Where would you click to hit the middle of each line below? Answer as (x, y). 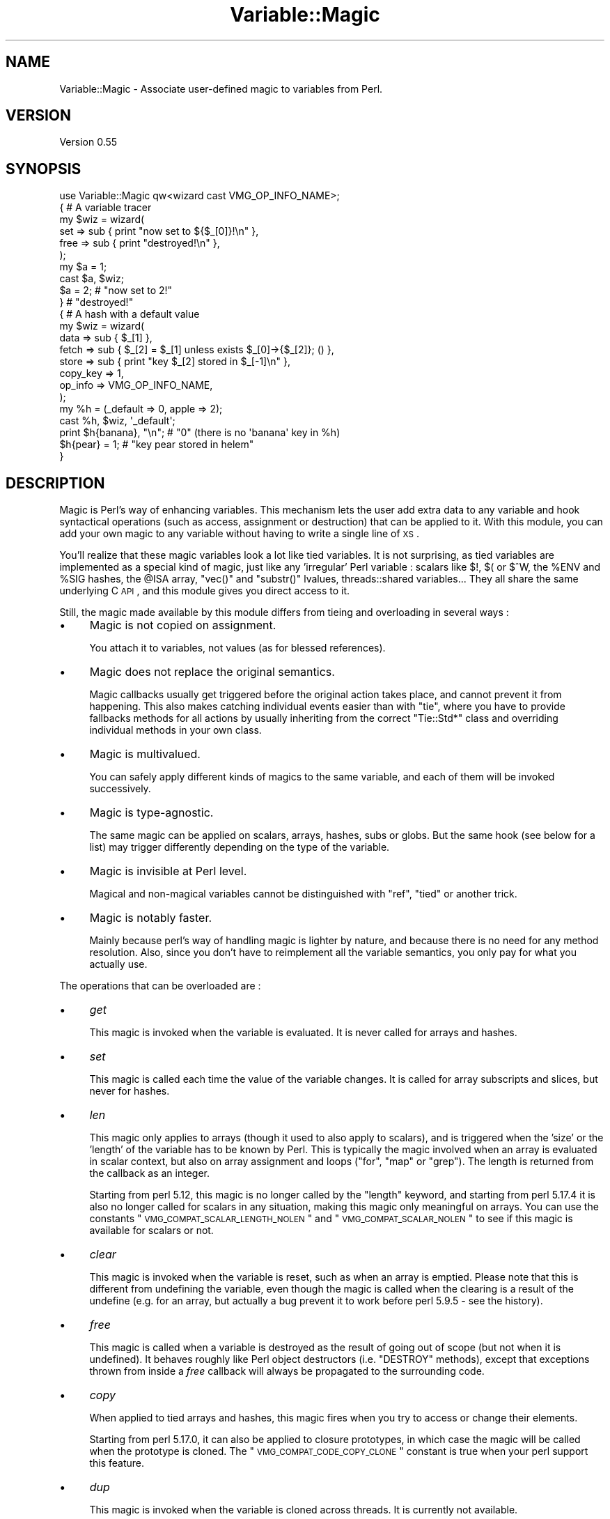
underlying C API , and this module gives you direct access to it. (205, 591)
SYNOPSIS (44, 169)
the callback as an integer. (150, 1173)
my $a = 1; (83, 267)
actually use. (118, 964)
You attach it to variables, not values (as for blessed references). (237, 648)
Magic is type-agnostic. (151, 813)
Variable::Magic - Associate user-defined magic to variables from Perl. (221, 88)
